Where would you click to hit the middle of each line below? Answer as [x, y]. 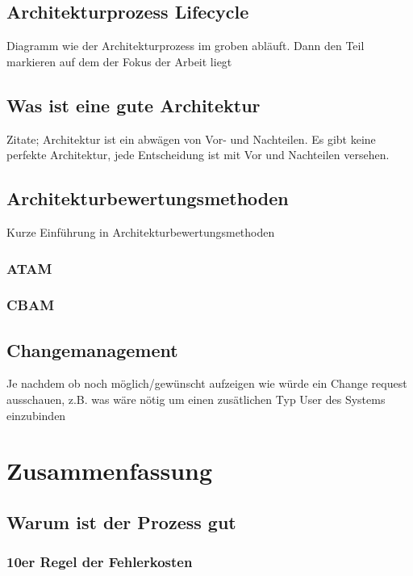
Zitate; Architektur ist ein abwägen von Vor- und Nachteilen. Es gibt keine [191, 139]
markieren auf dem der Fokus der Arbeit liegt [119, 61]
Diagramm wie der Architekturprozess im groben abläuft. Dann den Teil [186, 46]
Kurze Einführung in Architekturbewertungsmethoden [141, 231]
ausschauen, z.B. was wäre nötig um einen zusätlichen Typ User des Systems [196, 399]
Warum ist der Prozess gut [121, 522]
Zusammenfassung [110, 471]
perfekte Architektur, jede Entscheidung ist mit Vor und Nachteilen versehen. [198, 155]
